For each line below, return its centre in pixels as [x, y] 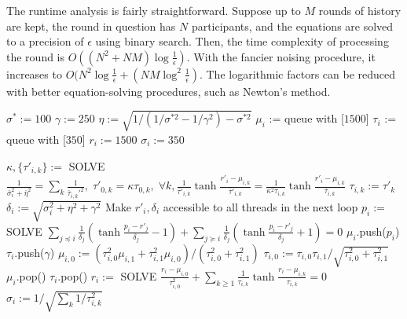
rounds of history [360, 10]
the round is [36, 56]
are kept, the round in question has [91, 26]
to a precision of [45, 41]
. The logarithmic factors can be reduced [297, 73]
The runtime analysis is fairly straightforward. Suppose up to [154, 10]
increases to [34, 73]
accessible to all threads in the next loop [260, 206]
